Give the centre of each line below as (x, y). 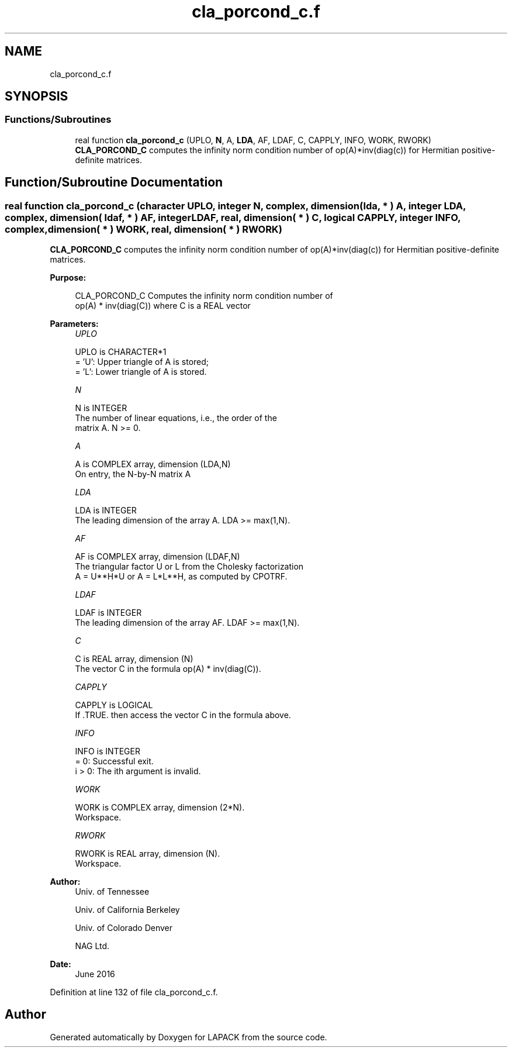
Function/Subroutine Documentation (114, 182)
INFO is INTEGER (108, 751)
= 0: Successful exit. (114, 761)
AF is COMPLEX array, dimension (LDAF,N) (158, 557)
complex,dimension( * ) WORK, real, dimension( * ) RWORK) (143, 229)
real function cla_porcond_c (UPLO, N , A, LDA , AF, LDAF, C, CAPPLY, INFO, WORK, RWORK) (253, 140)
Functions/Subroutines (58, 120)
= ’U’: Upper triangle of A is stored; (142, 362)
